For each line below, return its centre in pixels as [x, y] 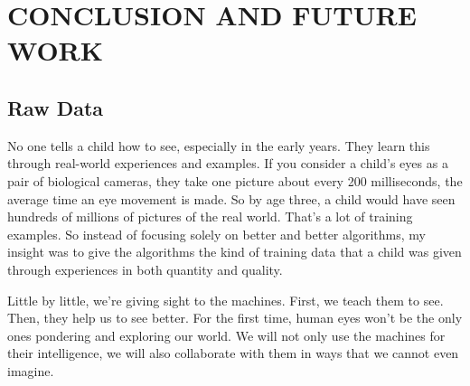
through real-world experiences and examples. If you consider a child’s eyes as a [228, 163]
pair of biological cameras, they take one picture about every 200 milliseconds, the [235, 180]
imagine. [31, 370]
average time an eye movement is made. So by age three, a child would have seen [231, 198]
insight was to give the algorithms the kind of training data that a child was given [235, 252]
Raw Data [56, 107]
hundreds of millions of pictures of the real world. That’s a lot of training [210, 217]
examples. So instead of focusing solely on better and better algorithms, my [216, 234]
